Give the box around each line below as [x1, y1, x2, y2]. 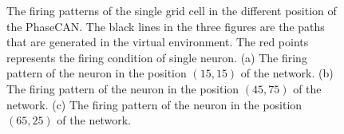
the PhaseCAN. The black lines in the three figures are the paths [6, 18, 325, 34]
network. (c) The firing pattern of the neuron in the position [6, 96, 302, 112]
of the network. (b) [240, 65, 334, 81]
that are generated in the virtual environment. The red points [6, 33, 309, 50]
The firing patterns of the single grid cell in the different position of [6, 2, 337, 18]
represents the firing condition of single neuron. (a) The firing [6, 49, 307, 65]
